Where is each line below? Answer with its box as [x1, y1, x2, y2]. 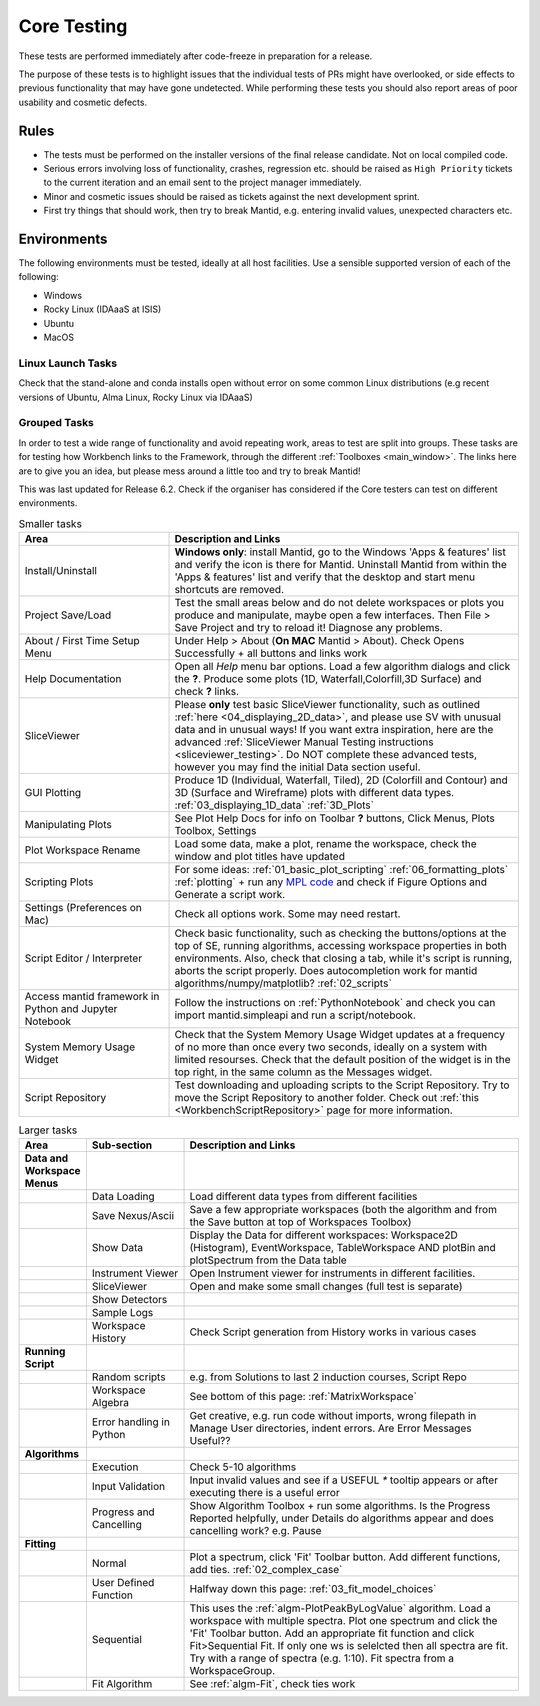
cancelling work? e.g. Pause [189, 1524, 322, 1538]
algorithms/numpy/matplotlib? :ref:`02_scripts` [174, 976, 392, 990]
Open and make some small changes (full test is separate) [189, 1280, 464, 1294]
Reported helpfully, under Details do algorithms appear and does [189, 1511, 494, 1525]
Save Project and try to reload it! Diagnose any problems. [174, 621, 444, 635]
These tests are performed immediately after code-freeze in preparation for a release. [18, 50, 373, 62]
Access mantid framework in [24, 990, 160, 1004]
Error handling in [91, 1415, 170, 1429]
